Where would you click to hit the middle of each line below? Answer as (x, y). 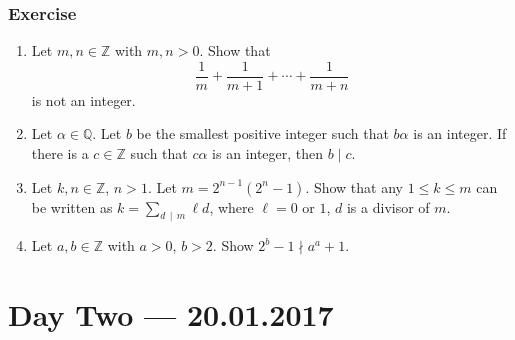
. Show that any (354, 186)
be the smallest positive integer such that (262, 133)
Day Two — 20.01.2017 (171, 314)
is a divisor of (388, 206)
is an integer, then (268, 153)
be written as (72, 206)
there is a (60, 153)
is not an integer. (83, 99)
